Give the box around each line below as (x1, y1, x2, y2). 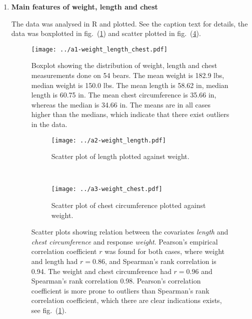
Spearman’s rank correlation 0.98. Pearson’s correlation (31, 275, 201, 286)
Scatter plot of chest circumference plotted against (51, 200, 206, 210)
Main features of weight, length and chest (11, 1, 158, 11)
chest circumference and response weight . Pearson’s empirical (31, 236, 218, 246)
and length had (31, 256, 78, 266)
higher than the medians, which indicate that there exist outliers (31, 109, 229, 119)
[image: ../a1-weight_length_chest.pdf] (31, 45, 167, 53)
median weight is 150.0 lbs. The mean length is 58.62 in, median (31, 79, 228, 90)
